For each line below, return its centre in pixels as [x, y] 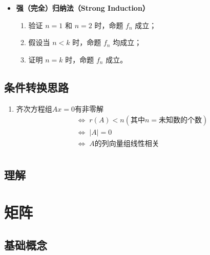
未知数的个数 [181, 121]
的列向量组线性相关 [127, 144]
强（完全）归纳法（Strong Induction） [83, 8]
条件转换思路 [36, 87]
